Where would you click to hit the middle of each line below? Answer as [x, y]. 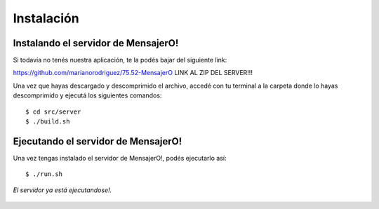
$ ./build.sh [48, 122]
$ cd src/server [53, 112]
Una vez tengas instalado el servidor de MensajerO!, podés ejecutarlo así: [120, 158]
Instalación [46, 18]
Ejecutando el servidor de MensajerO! [98, 141]
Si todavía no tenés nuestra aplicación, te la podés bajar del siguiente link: [120, 60]
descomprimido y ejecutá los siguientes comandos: [87, 95]
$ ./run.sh [44, 174]
